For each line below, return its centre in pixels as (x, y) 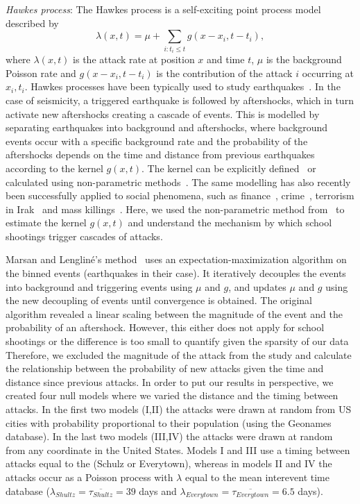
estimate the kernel (46, 222)
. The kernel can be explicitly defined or (229, 168)
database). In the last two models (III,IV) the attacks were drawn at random (169, 436)
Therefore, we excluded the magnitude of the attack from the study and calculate (179, 354)
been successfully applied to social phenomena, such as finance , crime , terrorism (180, 195)
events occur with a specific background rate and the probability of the (157, 141)
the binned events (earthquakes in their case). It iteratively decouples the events (176, 273)
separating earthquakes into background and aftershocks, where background (167, 127)
